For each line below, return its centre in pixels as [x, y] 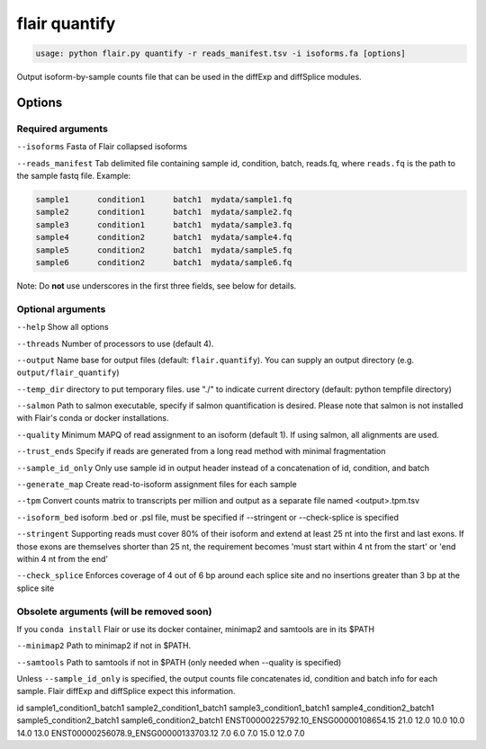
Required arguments [62, 129]
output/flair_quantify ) [68, 372]
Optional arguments [61, 308]
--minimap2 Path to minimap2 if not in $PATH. [104, 646]
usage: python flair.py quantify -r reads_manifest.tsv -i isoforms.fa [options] [221, 53]
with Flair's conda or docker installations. [93, 418]
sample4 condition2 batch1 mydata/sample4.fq [164, 237]
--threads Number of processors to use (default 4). [115, 343]
